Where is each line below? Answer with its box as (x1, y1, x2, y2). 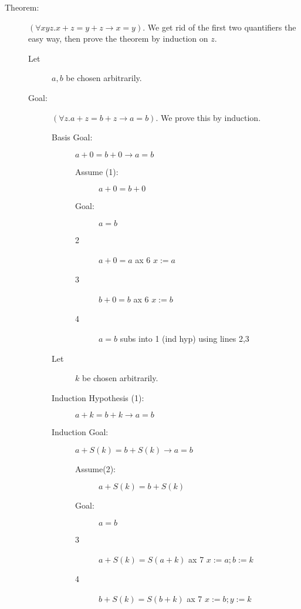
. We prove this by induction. (155, 111, 261, 123)
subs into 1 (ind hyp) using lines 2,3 (120, 332, 249, 344)
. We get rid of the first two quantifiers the (143, 21, 296, 33)
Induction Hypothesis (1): (52, 391, 144, 403)
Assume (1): (75, 165, 119, 177)
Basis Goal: (52, 131, 93, 143)
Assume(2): (75, 462, 116, 475)
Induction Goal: (52, 426, 109, 438)
